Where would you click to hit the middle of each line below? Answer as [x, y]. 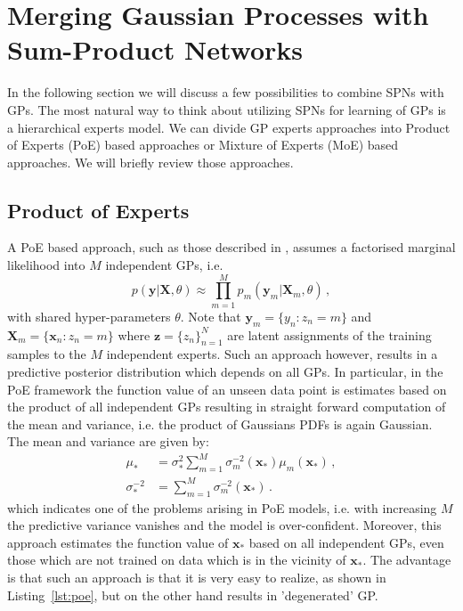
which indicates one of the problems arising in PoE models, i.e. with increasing [222, 507]
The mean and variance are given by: [108, 441]
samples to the [47, 354]
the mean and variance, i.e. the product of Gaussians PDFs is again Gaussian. [220, 424]
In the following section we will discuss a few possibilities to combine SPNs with [226, 92]
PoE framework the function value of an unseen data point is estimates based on [227, 389]
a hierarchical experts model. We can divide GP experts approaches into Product [229, 127]
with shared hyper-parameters [89, 316]
